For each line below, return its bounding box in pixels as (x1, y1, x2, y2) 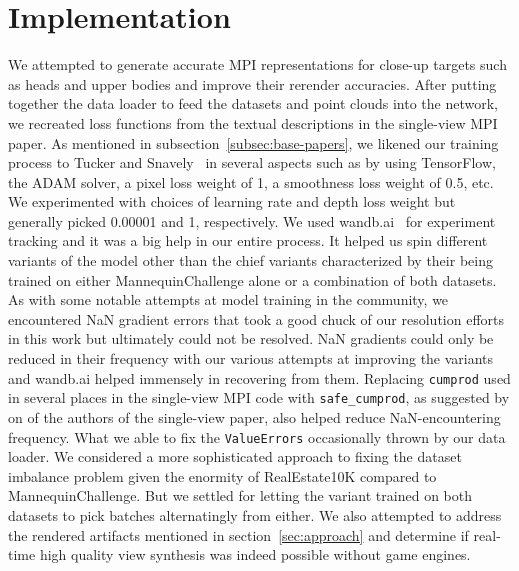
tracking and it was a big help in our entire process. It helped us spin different (8, 230, 488, 251)
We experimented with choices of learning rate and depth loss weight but (8, 191, 456, 212)
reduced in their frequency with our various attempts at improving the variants (8, 348, 494, 369)
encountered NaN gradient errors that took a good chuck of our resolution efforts (8, 308, 504, 329)
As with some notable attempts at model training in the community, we (8, 289, 449, 310)
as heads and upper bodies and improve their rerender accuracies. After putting (8, 73, 497, 94)
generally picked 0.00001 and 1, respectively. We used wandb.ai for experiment (8, 210, 496, 231)
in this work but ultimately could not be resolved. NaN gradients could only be (8, 328, 494, 349)
